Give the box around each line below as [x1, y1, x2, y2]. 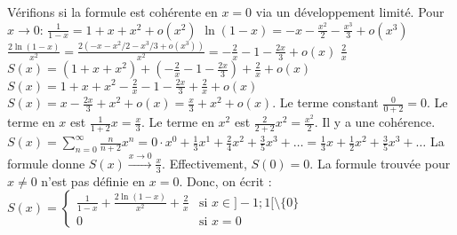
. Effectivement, [162, 153, 247, 172]
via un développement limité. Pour [255, 3, 445, 20]
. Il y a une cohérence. [314, 113, 436, 131]
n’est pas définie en [41, 171, 146, 190]
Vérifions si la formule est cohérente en [7, 3, 218, 20]
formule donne [7, 153, 85, 172]
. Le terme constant [272, 93, 379, 112]
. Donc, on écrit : [179, 171, 272, 190]
